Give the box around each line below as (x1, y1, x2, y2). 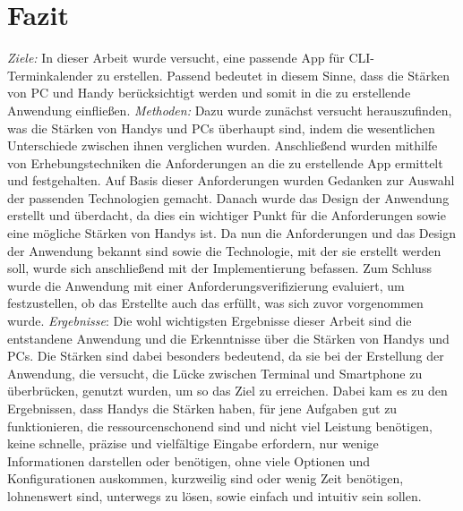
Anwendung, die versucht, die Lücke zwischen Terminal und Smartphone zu (7, 363, 423, 382)
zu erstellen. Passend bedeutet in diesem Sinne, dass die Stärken (97, 65, 450, 84)
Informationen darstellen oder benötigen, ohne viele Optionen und (7, 451, 371, 470)
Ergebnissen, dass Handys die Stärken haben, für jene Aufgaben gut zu (7, 399, 398, 417)
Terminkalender (7, 65, 93, 84)
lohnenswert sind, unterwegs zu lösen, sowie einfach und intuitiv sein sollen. (7, 486, 422, 505)
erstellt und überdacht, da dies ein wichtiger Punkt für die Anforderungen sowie (7, 206, 446, 225)
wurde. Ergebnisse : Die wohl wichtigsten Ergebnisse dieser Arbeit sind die (7, 311, 412, 330)
